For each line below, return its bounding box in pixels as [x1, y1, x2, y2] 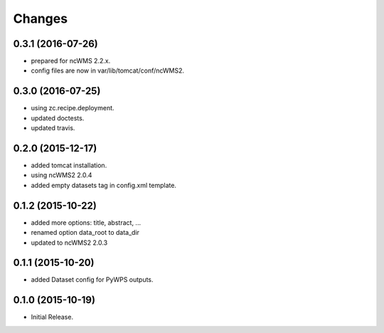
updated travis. [31, 124, 75, 132]
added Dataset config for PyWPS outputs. [31, 275, 154, 284]
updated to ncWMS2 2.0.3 [31, 238, 108, 247]
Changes [13, 11, 68, 26]
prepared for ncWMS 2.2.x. [31, 57, 111, 65]
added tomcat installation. [31, 161, 107, 170]
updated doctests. [31, 114, 85, 122]
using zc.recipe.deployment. [31, 104, 114, 112]
